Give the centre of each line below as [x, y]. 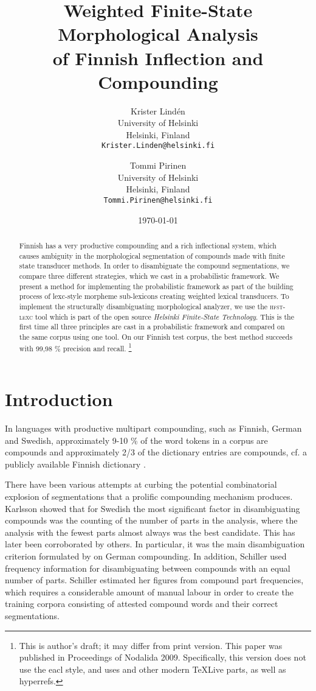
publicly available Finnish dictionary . [75, 464]
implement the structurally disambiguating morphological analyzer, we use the [143, 306]
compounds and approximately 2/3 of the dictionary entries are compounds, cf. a [156, 452]
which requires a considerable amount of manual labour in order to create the [149, 591]
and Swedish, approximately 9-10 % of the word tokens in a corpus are [136, 440]
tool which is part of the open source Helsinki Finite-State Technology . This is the [164, 316]
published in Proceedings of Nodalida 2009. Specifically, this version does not [163, 657]
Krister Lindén [158, 110]
